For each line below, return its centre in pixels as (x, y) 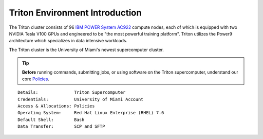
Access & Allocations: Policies (56, 106)
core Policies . (36, 79)
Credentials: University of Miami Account (81, 99)
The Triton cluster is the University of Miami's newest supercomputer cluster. (86, 50)
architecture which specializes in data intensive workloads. (68, 41)
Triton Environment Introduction (75, 13)
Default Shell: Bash (51, 120)
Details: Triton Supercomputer (72, 93)
